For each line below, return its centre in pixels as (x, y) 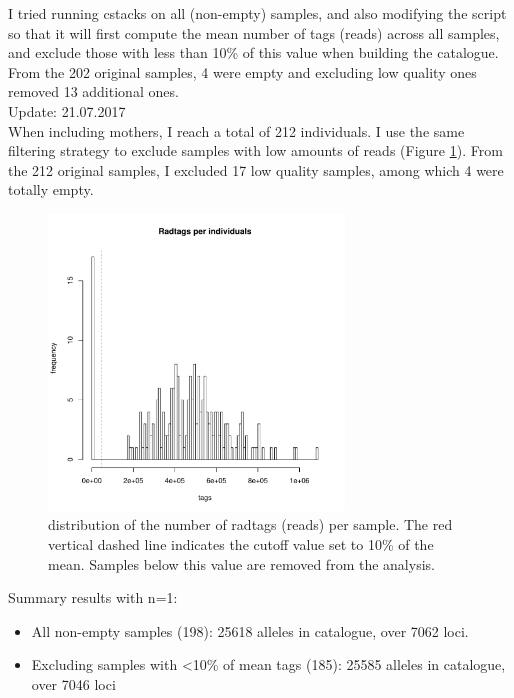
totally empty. (51, 189)
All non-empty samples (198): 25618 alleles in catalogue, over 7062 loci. (250, 630)
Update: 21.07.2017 (67, 110)
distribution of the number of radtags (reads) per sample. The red (250, 524)
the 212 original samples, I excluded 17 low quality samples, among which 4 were (256, 169)
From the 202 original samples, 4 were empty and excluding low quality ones (242, 71)
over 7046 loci (73, 683)
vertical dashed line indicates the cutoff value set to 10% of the (241, 543)
